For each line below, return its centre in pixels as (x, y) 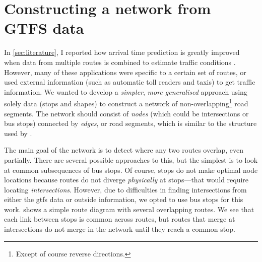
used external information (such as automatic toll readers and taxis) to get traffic (130, 82)
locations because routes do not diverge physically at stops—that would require (126, 180)
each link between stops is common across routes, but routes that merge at (120, 219)
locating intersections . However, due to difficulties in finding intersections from (125, 189)
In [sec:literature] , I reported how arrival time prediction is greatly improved (122, 52)
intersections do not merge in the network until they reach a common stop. (120, 229)
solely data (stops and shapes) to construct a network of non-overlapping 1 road (126, 103)
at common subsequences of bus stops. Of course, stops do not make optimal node (131, 170)
